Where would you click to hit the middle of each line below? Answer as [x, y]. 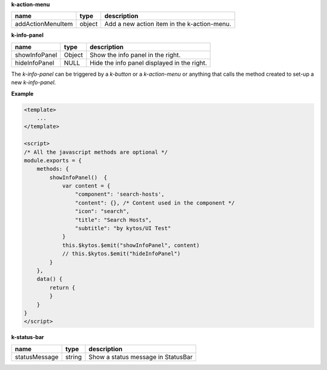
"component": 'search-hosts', [120, 194]
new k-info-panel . [34, 82]
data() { [50, 279]
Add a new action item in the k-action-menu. [168, 24]
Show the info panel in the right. [135, 55]
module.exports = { [53, 160]
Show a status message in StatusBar [141, 357]
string [73, 357]
